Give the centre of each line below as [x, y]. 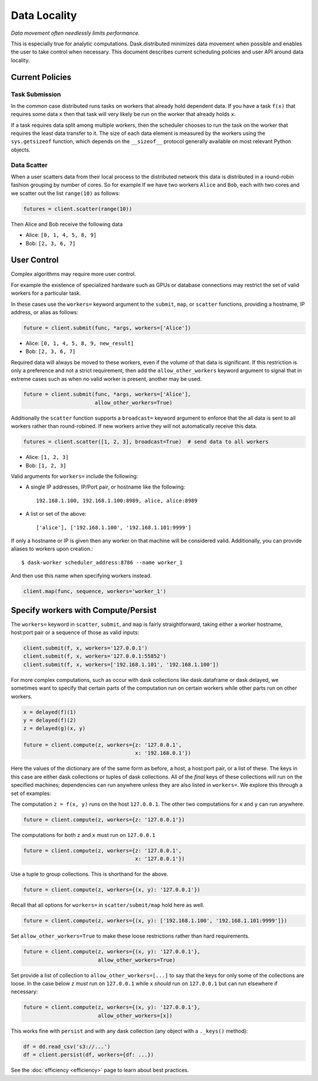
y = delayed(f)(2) [50, 720]
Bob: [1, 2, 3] [46, 465]
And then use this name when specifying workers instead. [81, 576]
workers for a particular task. [46, 293]
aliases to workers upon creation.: [52, 549]
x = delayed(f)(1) [50, 712]
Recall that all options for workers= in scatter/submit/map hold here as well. [107, 905]
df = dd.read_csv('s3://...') [67, 1047]
